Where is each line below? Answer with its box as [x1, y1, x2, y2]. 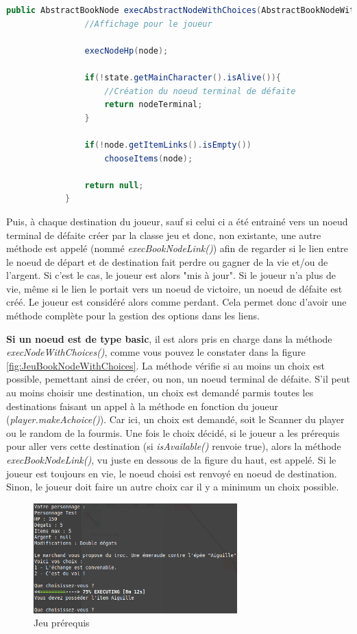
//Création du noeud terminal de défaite [104, 86, 296, 96]
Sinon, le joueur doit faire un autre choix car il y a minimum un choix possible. [6, 479, 339, 494]
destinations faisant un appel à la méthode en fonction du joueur [6, 398, 278, 413]
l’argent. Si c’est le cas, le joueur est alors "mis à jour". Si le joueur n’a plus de [6, 268, 336, 282]
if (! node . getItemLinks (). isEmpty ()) [84, 139, 252, 150]
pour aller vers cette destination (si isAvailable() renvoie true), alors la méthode [6, 439, 341, 453]
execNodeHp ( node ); [84, 45, 169, 56]
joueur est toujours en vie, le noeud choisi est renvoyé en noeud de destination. [6, 466, 337, 480]
